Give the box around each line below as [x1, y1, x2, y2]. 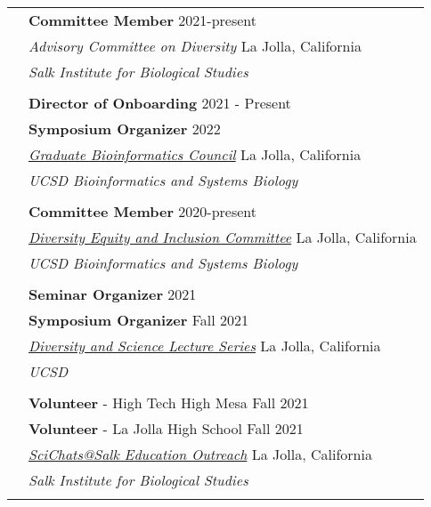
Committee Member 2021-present [28, 10, 257, 30]
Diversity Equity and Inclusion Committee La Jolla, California [28, 227, 417, 247]
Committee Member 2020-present [28, 201, 257, 221]
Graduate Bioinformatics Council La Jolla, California [28, 144, 362, 165]
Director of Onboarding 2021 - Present [28, 93, 291, 113]
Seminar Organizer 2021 [28, 284, 197, 304]
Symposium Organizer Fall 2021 [28, 310, 249, 330]
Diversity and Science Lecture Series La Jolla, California [28, 335, 381, 356]
